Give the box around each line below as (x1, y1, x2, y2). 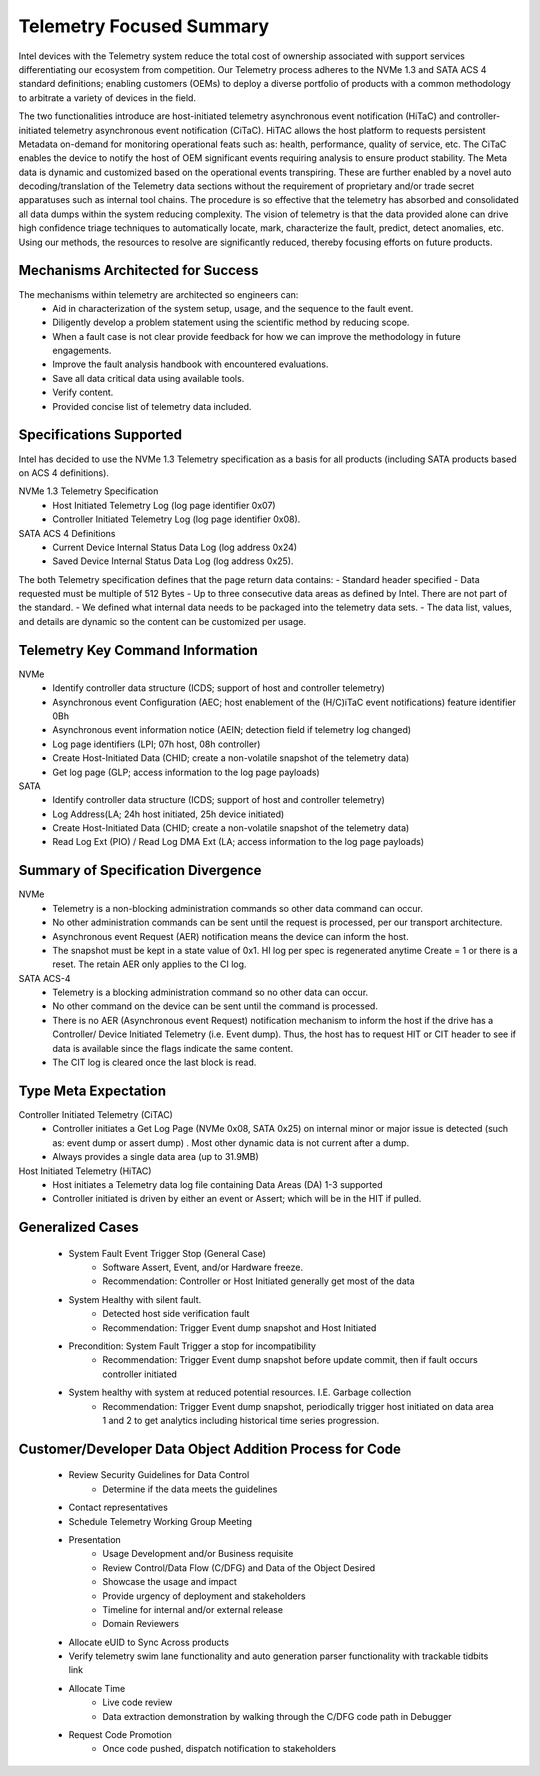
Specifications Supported (18, 426, 182, 444)
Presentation (68, 1533, 122, 1545)
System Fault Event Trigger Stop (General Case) (68, 1247, 267, 1259)
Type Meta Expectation (18, 1082, 167, 1099)
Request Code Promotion (68, 1729, 172, 1741)
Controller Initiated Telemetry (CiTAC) (18, 1108, 174, 1120)
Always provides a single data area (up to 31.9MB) (52, 1151, 259, 1163)
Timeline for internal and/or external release (102, 1603, 284, 1615)
